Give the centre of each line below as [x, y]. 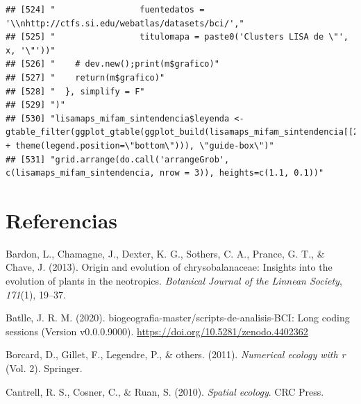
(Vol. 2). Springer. [44, 368]
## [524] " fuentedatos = [105, 10]
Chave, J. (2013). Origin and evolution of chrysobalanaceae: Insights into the [169, 267]
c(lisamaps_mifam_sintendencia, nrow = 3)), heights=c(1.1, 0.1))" [165, 173]
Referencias [62, 220]
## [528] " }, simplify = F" [75, 91]
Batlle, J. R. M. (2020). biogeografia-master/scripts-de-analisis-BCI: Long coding [178, 318]
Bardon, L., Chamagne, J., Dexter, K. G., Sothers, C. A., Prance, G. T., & [165, 253]
